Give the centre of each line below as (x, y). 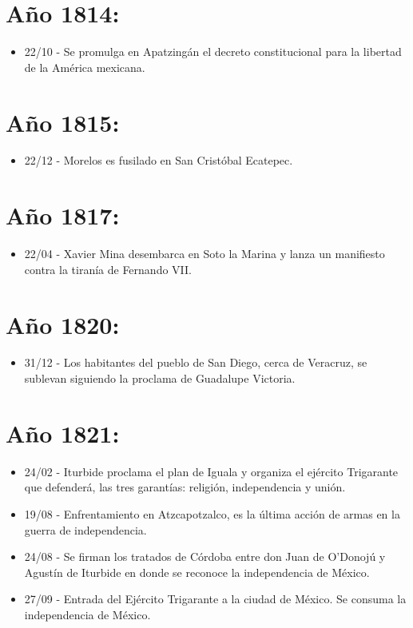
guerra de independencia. (85, 529)
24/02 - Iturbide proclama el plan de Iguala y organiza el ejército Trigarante (211, 471)
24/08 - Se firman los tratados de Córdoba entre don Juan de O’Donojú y (205, 556)
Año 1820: (63, 324)
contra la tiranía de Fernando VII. (108, 269)
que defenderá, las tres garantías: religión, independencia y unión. (185, 487)
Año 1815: (63, 122)
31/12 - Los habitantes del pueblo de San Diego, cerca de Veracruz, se (196, 362)
